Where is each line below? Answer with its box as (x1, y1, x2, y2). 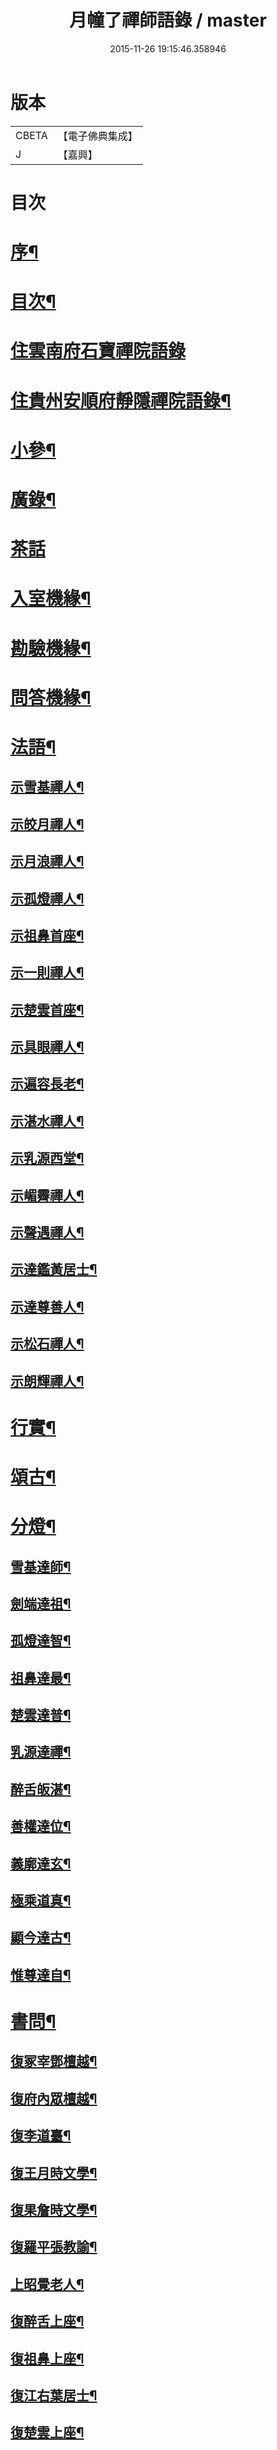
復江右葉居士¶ (10, 2387, 98, 2404)
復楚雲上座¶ (10, 2424, 85, 2441)
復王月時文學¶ (10, 2164, 98, 2181)
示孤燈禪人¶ (10, 890, 85, 907)
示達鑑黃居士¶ (10, 1261, 98, 1278)
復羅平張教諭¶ (10, 2239, 98, 2256)
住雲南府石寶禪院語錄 (10, 340, 187, 363)
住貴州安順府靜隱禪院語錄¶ (10, 389, 232, 412)
